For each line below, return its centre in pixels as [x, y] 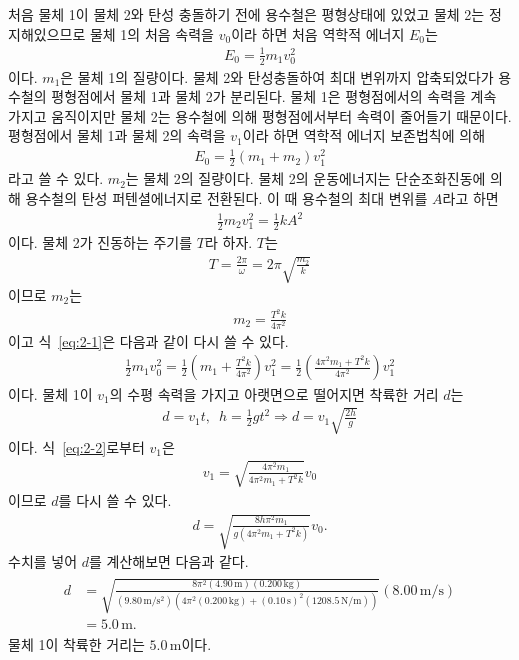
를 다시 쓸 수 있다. [115, 499]
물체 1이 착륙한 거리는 [76, 644]
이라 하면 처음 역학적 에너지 [318, 33]
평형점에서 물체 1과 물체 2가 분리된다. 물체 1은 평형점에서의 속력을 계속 [274, 96]
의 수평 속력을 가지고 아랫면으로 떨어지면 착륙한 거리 [274, 393]
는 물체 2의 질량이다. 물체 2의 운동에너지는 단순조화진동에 [305, 178]
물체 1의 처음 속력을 [151, 33]
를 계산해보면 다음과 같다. [169, 561]
